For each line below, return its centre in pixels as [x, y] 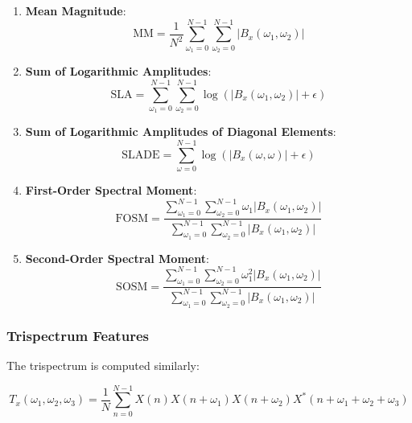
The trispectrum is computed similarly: [103, 365]
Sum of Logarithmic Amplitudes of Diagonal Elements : [181, 131]
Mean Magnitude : [76, 10]
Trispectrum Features [78, 335]
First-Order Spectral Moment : [111, 189]
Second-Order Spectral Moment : [117, 258]
